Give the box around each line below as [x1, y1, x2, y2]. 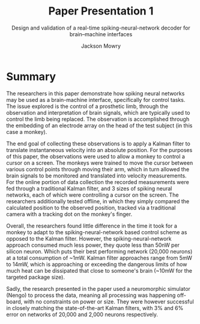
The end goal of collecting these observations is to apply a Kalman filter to [6, 140, 190, 147]
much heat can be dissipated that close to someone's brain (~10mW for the [6, 267, 192, 274]
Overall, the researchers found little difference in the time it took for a [6, 222, 177, 229]
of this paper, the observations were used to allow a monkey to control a [6, 153, 185, 160]
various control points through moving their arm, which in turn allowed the [6, 165, 190, 173]
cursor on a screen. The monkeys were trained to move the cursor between [6, 159, 193, 167]
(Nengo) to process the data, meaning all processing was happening [6, 291, 176, 299]
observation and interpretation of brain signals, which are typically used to [6, 109, 190, 116]
